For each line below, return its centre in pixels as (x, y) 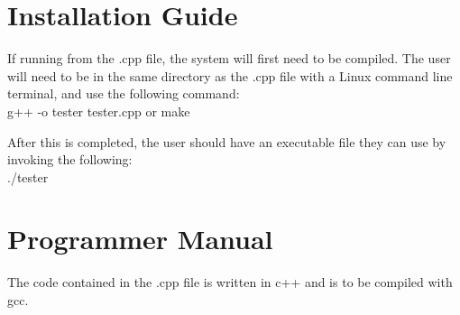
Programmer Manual (140, 239)
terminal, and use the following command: (124, 93)
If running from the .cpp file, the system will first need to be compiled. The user (229, 58)
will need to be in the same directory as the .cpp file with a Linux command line (230, 75)
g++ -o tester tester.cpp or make (99, 111)
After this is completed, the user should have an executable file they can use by (227, 141)
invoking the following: (70, 159)
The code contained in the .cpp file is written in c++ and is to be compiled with (230, 282)
